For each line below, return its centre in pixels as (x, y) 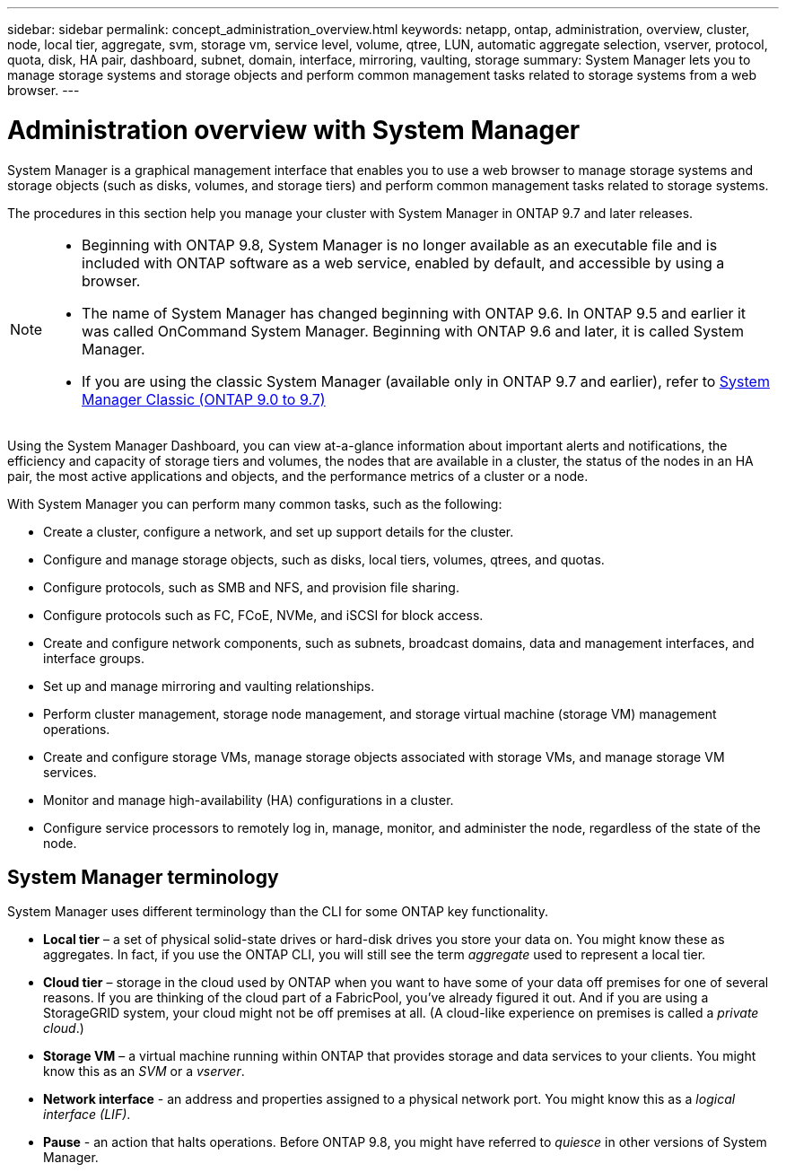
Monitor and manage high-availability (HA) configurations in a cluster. (249, 800)
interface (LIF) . (87, 1115)
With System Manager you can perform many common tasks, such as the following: (255, 503)
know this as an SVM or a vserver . (144, 1071)
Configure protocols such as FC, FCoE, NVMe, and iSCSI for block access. (263, 615)
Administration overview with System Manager (294, 130)
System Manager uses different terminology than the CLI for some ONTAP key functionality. (278, 912)
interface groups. (94, 658)
